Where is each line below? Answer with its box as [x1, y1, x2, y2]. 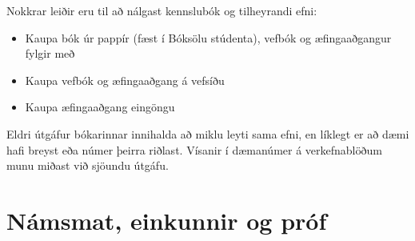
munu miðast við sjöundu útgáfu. [6, 157, 169, 174]
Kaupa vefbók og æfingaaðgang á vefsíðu [25, 71, 225, 88]
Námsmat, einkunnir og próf [6, 203, 327, 236]
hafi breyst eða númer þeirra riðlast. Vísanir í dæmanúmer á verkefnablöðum [6, 141, 382, 158]
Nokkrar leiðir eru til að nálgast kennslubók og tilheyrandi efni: [6, 2, 317, 18]
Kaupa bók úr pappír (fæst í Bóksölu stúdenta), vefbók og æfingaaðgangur [25, 29, 392, 46]
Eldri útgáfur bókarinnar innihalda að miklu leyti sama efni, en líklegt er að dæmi [6, 125, 409, 142]
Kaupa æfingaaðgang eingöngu [25, 98, 175, 115]
